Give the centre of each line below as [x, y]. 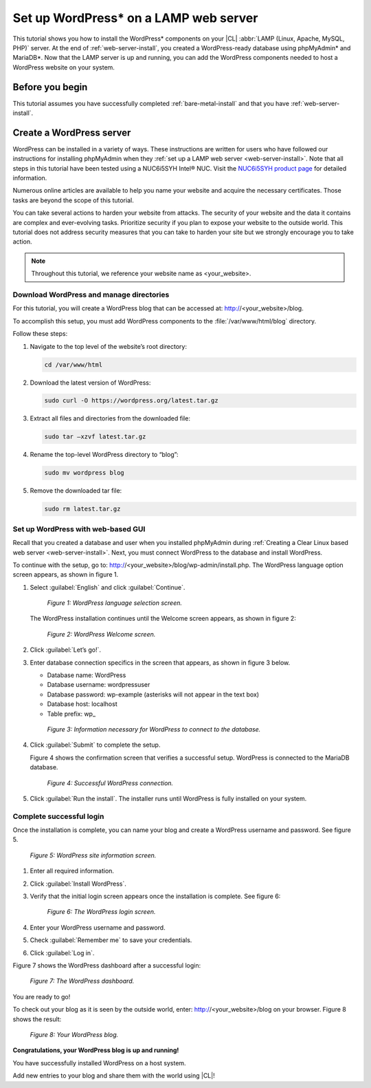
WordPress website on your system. [64, 67]
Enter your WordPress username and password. [98, 927]
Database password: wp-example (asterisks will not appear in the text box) [153, 694]
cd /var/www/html [74, 364]
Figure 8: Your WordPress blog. [74, 1034]
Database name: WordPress [87, 675]
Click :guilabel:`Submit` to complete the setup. [95, 745]
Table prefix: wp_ [71, 714]
